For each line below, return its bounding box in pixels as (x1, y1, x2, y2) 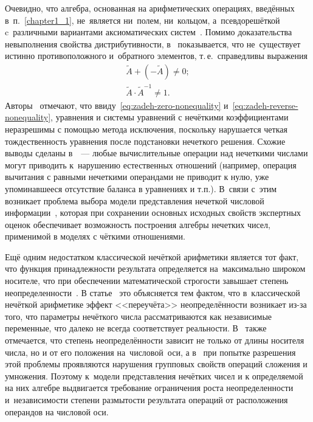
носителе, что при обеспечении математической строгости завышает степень (5, 274, 289, 287)
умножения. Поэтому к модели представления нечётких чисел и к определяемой (5, 369, 303, 382)
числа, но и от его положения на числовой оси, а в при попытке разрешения (5, 345, 296, 358)
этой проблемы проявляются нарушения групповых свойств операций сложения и (5, 358, 308, 370)
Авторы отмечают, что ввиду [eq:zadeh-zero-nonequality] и (5, 99, 229, 111)
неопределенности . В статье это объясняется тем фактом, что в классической (5, 286, 300, 299)
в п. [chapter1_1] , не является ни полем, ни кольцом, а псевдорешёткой (5, 13, 280, 26)
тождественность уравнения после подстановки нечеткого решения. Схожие (5, 134, 286, 147)
